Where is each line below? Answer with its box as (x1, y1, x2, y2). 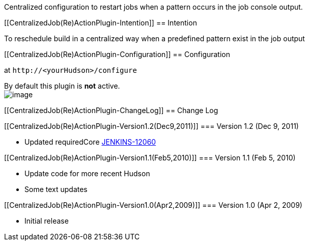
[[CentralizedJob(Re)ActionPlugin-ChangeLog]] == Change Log (4, 106, 218, 115)
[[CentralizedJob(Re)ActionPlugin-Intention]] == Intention (4, 18, 197, 27)
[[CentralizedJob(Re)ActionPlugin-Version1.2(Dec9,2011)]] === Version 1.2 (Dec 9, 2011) (4, 122, 299, 130)
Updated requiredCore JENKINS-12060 (24, 138, 156, 146)
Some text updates (24, 185, 88, 194)
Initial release (24, 216, 69, 225)
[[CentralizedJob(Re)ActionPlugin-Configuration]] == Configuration (4, 50, 231, 59)
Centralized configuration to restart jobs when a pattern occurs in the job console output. (4, 3, 303, 11)
